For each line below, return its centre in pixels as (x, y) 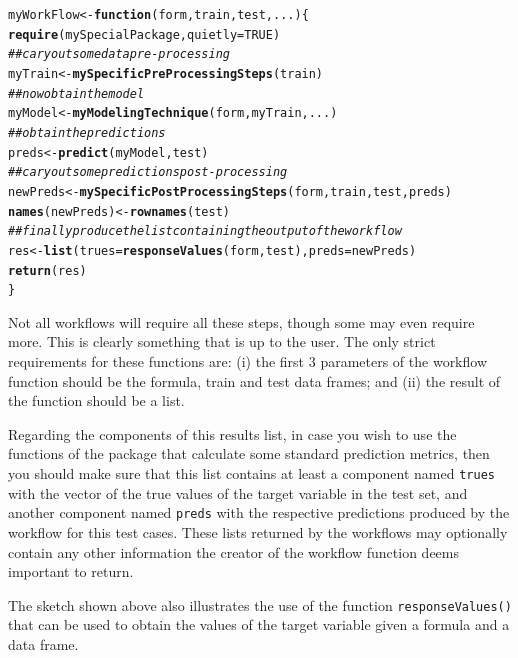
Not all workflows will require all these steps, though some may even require (241, 321)
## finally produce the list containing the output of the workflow (205, 231)
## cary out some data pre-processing (119, 54)
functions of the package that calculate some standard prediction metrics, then (249, 453)
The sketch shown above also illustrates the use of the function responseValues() (260, 604)
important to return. (71, 571)
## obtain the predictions (87, 132)
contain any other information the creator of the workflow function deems (234, 551)
